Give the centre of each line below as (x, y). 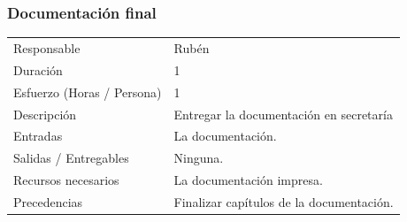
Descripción (45, 114)
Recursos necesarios (66, 180)
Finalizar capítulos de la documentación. (284, 201)
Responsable (47, 47)
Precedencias (48, 201)
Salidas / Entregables (71, 158)
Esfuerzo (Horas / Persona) (88, 92)
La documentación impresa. (248, 180)
